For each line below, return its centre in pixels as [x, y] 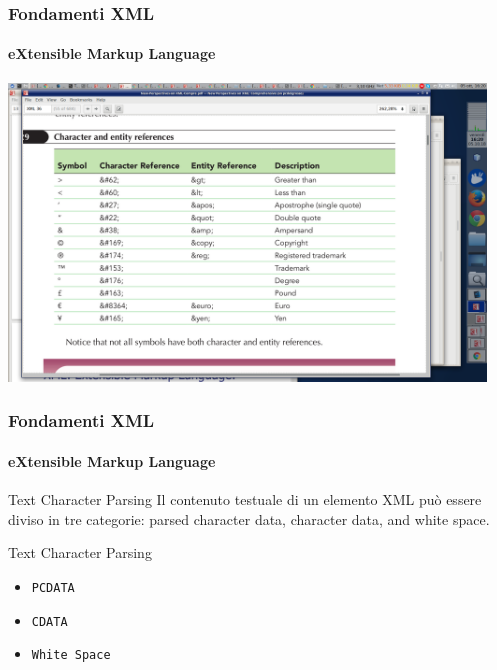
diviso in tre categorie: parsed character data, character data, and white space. [249, 518]
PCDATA [53, 587]
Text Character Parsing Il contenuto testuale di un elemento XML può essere [245, 499]
